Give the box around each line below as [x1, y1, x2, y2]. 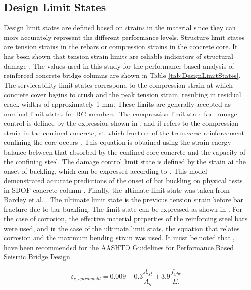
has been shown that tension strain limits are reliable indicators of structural [4, 51, 233, 61]
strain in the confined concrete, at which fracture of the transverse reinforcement [4, 127, 245, 137]
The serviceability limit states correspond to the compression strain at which [4, 79, 233, 90]
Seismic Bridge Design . [4, 251, 74, 262]
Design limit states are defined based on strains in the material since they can [4, 22, 236, 33]
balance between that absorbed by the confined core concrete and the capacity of [4, 146, 246, 156]
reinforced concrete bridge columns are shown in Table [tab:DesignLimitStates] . [4, 70, 241, 80]
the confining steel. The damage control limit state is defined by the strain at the [4, 156, 246, 166]
